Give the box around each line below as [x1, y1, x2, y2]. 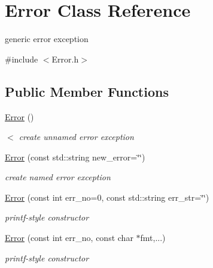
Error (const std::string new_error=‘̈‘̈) [5, 150, 145, 163]
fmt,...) [140, 231, 166, 244]
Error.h [51, 52, 79, 65]
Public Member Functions [5, 82, 169, 100]
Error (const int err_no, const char [5, 231, 133, 244]
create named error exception [5, 171, 111, 183]
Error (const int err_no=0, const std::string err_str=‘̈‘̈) [5, 190, 209, 203]
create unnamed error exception [19, 130, 134, 143]
